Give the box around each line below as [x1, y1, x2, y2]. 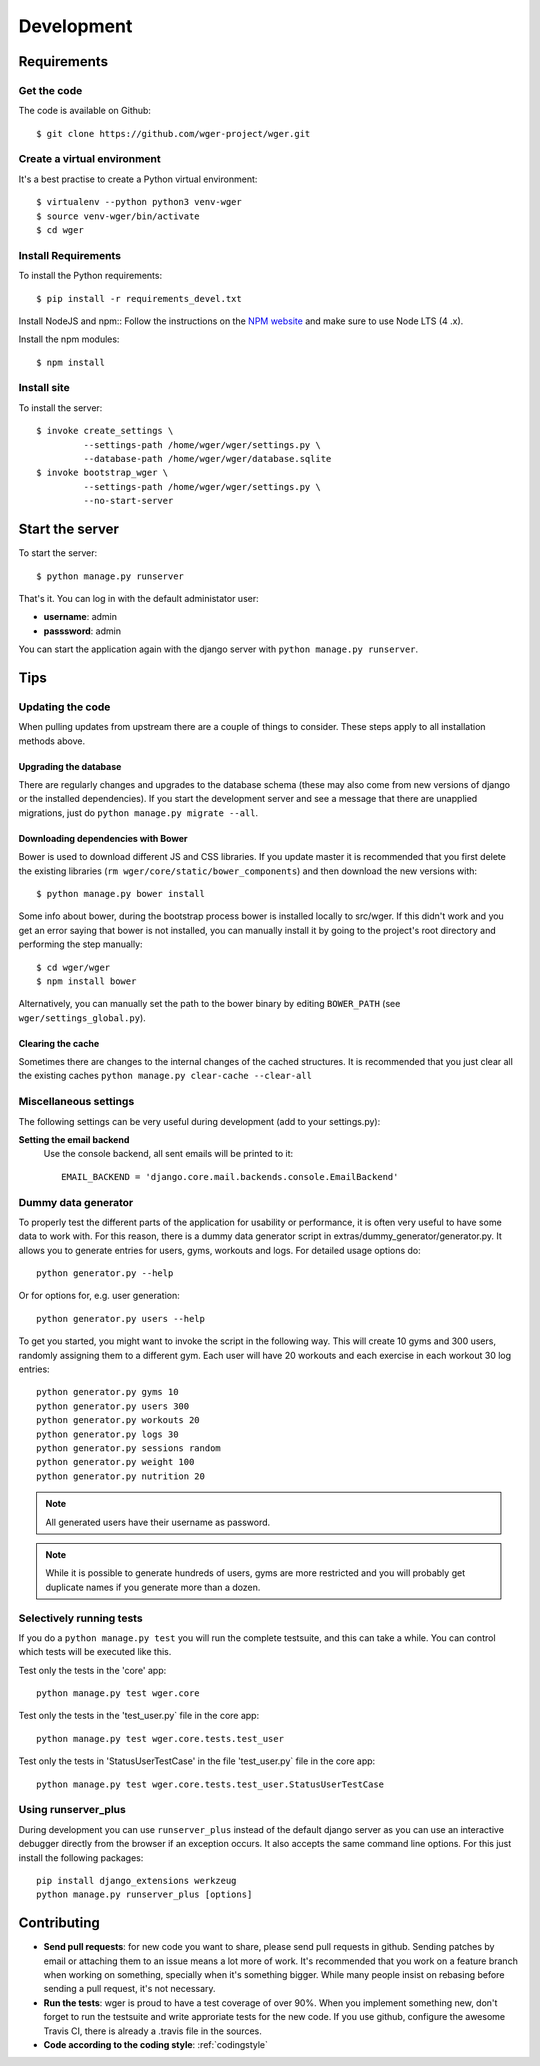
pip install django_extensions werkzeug [36, 1875, 237, 1886]
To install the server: [18, 401, 103, 414]
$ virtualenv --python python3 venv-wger [36, 196, 242, 208]
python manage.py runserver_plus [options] [36, 1889, 253, 1900]
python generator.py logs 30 [36, 1428, 179, 1440]
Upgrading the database [18, 760, 122, 772]
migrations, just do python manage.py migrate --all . [18, 806, 259, 819]
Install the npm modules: [18, 333, 120, 345]
